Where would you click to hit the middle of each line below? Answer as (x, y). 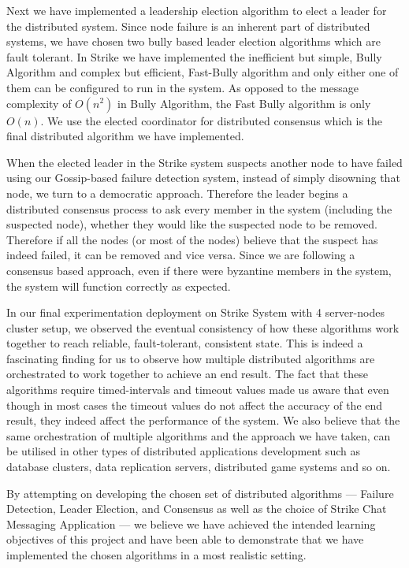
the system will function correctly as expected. (119, 286)
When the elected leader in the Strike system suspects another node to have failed (204, 162)
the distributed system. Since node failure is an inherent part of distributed (188, 26)
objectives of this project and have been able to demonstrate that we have (185, 539)
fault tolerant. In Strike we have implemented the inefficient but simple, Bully (194, 56)
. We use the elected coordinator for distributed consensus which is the (212, 120)
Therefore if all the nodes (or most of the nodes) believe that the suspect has (192, 239)
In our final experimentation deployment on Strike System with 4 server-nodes (195, 312)
